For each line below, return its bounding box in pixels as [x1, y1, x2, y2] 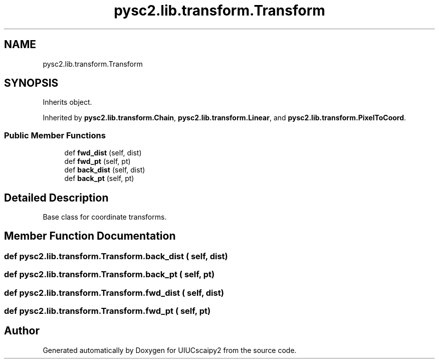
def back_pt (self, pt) [64, 174, 134, 183]
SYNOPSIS [4, 77, 59, 90]
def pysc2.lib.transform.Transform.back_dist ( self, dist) [4, 251, 228, 261]
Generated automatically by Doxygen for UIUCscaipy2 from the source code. [43, 345, 297, 354]
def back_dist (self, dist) [64, 165, 145, 174]
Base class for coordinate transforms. [43, 213, 167, 222]
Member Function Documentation [4, 230, 176, 243]
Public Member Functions [4, 130, 106, 140]
